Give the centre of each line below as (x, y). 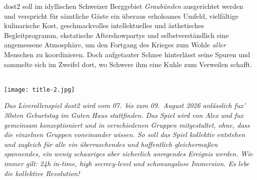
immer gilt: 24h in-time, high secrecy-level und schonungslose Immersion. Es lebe (127, 163)
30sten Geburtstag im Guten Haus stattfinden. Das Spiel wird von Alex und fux (124, 115)
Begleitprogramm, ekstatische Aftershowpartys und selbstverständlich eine (116, 35)
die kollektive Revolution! (42, 173)
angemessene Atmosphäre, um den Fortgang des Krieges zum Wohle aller (115, 45)
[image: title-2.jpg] (40, 90)
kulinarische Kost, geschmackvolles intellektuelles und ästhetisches (104, 25)
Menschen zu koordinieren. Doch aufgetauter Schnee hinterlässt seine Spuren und (127, 54)
